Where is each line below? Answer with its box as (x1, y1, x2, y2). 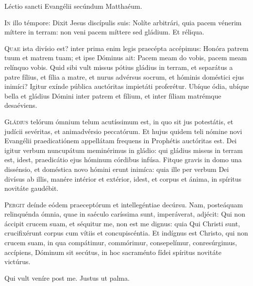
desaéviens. (4, 100, 37, 110)
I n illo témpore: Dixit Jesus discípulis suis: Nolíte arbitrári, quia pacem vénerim (4, 17, 242, 27)
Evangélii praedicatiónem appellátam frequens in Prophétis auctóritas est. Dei (4, 135, 237, 146)
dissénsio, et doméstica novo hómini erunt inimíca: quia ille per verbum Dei (4, 164, 229, 174)
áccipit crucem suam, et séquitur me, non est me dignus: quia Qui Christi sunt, (4, 218, 240, 228)
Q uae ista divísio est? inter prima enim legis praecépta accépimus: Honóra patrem (4, 43, 249, 53)
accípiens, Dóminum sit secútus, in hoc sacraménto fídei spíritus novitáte (4, 247, 221, 257)
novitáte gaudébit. (4, 183, 59, 193)
